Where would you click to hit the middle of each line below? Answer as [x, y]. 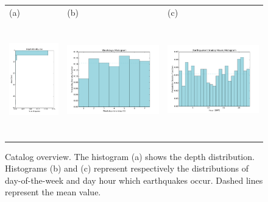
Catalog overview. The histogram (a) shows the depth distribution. [130, 156]
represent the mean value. [53, 192]
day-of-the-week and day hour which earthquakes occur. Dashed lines [134, 180]
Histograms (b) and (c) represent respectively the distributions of [127, 168]
